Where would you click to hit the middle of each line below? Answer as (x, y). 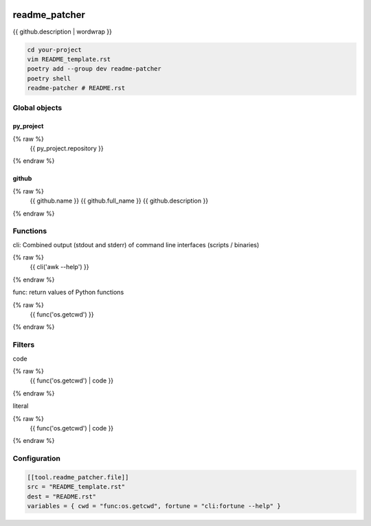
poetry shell (49, 78)
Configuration (37, 459)
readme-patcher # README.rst (76, 88)
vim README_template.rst (69, 59)
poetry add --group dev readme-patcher (94, 69)
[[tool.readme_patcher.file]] (78, 477)
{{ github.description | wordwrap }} (63, 32)
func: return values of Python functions (68, 293)
